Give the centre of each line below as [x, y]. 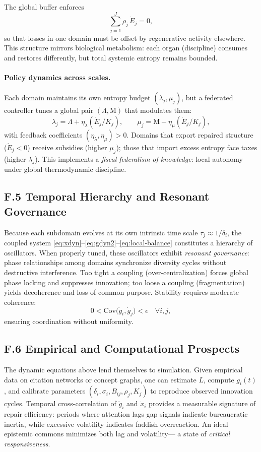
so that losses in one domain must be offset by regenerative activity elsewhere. [125, 38]
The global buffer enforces [44, 7]
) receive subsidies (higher [67, 147]
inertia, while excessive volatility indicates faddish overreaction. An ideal [116, 424]
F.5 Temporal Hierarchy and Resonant [107, 196]
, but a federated [207, 98]
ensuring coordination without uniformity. [69, 321]
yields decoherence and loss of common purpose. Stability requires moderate [122, 292]
